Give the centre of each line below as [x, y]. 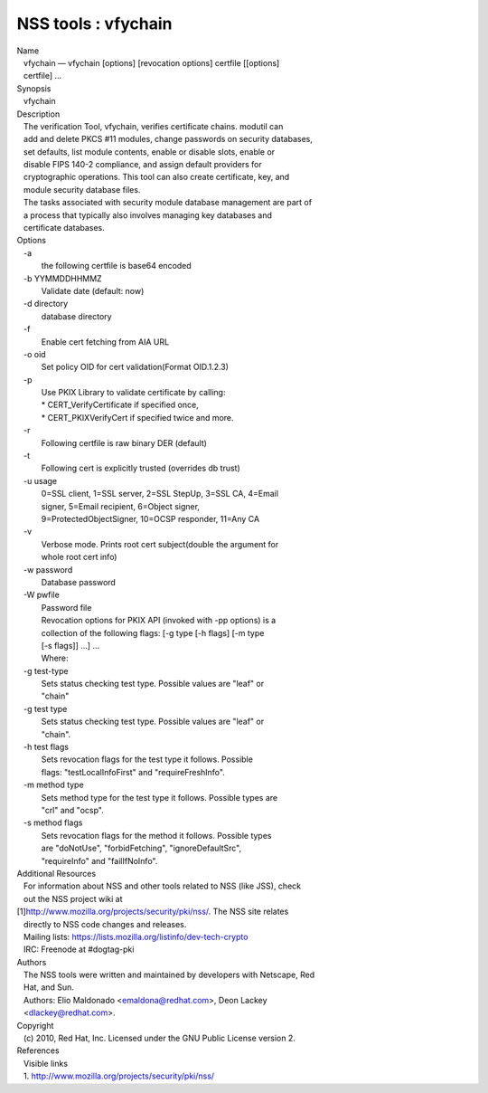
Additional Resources [56, 873]
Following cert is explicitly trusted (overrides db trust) [141, 468]
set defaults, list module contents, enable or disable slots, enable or [149, 152]
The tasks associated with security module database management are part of [167, 203]
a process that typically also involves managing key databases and [148, 215]
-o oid [34, 354]
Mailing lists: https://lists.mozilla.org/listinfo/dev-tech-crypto [136, 936]
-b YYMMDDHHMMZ [63, 278]
